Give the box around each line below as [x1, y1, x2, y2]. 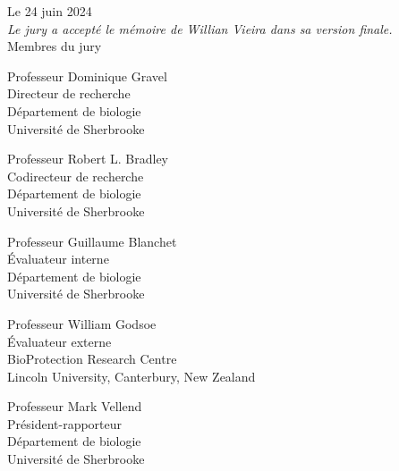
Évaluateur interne [7, 249, 109, 268]
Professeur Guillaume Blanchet [7, 231, 177, 250]
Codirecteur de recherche [7, 166, 144, 185]
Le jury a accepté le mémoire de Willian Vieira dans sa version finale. [7, 19, 393, 38]
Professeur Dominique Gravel [7, 66, 167, 85]
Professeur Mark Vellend [7, 397, 142, 416]
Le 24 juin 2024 [7, 2, 92, 20]
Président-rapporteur [7, 414, 123, 433]
